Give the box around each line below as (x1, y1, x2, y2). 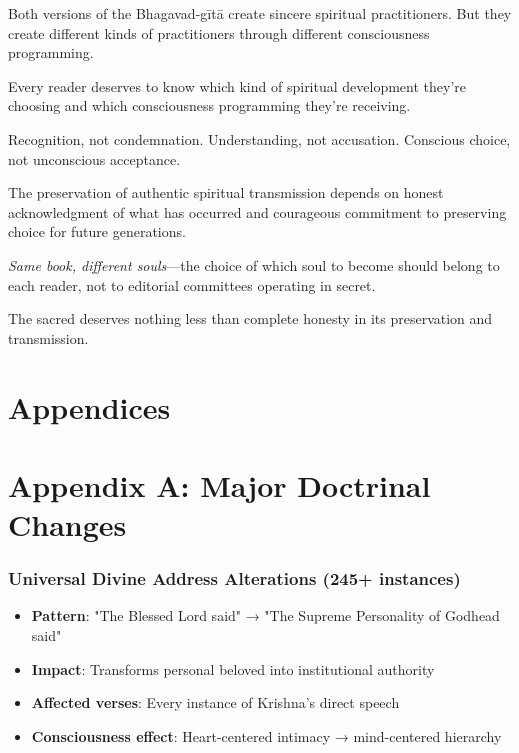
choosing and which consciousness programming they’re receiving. (8, 95, 411, 116)
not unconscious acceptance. (8, 148, 181, 169)
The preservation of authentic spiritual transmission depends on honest (8, 182, 444, 203)
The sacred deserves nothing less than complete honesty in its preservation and (8, 308, 493, 329)
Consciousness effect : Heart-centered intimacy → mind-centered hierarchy (31, 725, 502, 746)
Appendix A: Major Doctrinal (8, 464, 431, 505)
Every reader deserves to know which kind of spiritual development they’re (8, 75, 466, 96)
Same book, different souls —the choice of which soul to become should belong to (8, 254, 500, 275)
